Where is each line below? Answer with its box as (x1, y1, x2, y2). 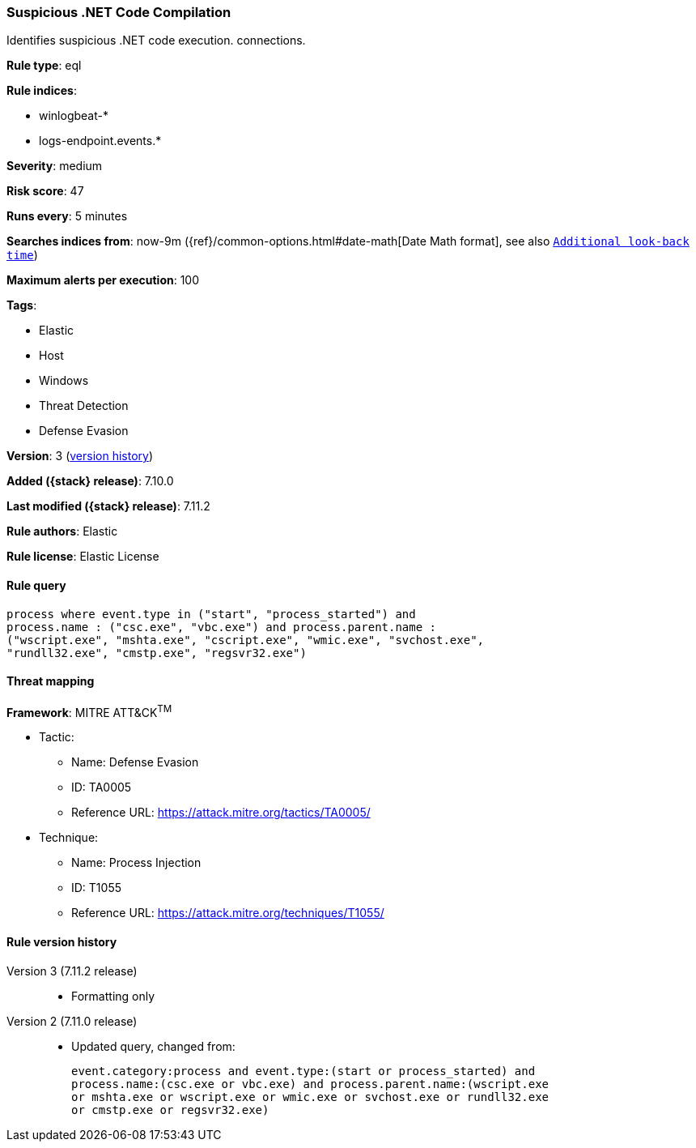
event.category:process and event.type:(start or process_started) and (71, 1064, 536, 1078)
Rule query (6, 578, 66, 592)
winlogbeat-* (39, 109, 108, 123)
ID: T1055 (71, 881, 122, 895)
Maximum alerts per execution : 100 (6, 273, 200, 288)
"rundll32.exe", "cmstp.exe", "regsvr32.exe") (6, 646, 307, 659)
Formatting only (71, 988, 155, 1003)
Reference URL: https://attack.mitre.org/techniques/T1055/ (71, 906, 384, 920)
